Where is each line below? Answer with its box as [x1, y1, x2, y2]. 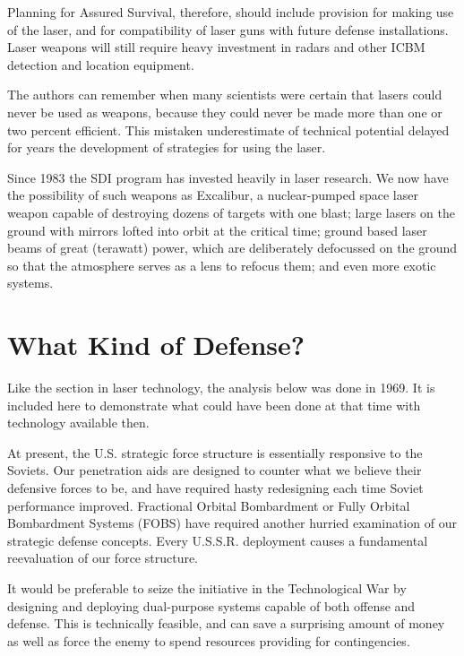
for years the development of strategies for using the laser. [7, 138, 326, 157]
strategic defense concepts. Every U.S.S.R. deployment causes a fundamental [7, 531, 428, 549]
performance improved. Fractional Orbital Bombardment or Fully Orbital [7, 496, 410, 514]
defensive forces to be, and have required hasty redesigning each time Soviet [7, 479, 424, 496]
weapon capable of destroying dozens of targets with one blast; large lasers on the [7, 203, 455, 221]
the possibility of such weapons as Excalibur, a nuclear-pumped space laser [7, 186, 418, 204]
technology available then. [7, 413, 150, 432]
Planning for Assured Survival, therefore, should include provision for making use [7, 3, 454, 21]
